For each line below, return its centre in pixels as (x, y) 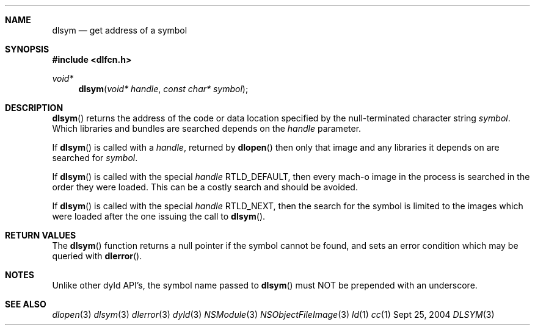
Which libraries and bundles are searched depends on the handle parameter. (207, 128)
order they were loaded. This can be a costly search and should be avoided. (205, 187)
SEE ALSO (26, 304)
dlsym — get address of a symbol (120, 30)
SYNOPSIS (27, 49)
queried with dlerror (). (97, 256)
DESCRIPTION (34, 108)
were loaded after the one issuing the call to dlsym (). (159, 216)
